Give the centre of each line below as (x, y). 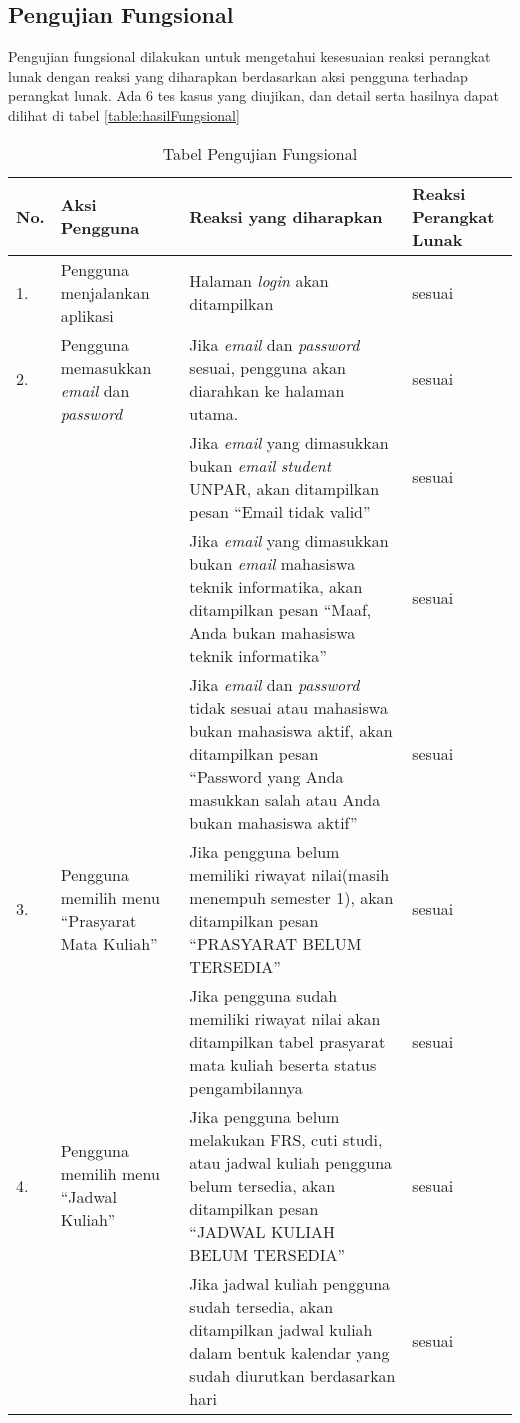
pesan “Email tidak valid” (280, 511)
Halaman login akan (259, 281)
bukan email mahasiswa (272, 563)
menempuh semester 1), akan (291, 897)
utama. (214, 413)
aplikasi (87, 315)
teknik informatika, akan (276, 586)
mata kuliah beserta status (283, 1064)
